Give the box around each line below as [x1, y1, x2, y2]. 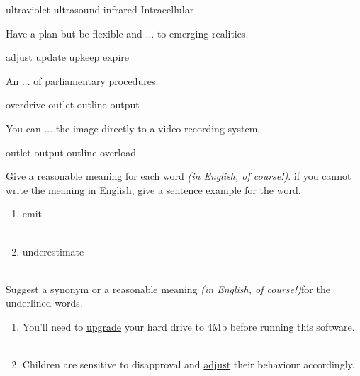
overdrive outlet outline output [6, 97, 140, 112]
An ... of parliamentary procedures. [6, 73, 159, 88]
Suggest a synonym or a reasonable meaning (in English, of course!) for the [6, 281, 330, 296]
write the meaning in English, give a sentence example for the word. [6, 182, 301, 197]
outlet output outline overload [6, 144, 137, 159]
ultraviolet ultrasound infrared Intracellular [6, 2, 194, 16]
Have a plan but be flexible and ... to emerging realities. [6, 25, 249, 40]
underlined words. [6, 295, 83, 310]
